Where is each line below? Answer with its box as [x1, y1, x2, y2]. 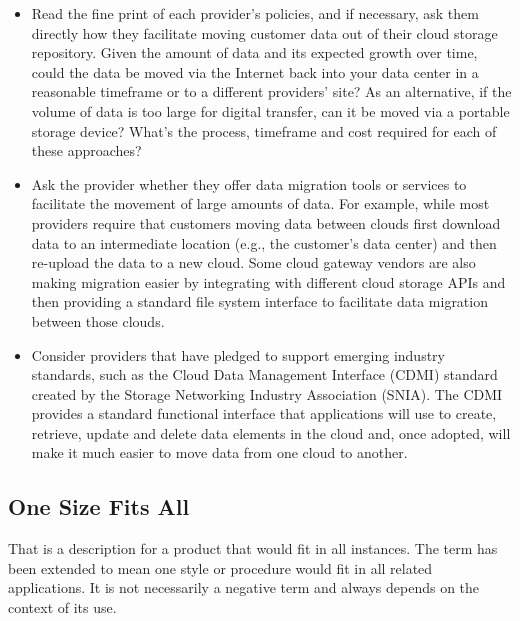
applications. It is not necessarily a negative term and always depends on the [8, 577, 480, 598]
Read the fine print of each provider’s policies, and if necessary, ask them [31, 3, 479, 23]
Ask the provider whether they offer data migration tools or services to [31, 173, 467, 194]
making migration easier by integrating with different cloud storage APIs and [31, 271, 506, 292]
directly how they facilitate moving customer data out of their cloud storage [31, 22, 498, 43]
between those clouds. [31, 310, 165, 331]
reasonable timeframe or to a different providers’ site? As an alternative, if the [31, 81, 512, 102]
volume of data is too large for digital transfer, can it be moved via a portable [31, 100, 510, 121]
